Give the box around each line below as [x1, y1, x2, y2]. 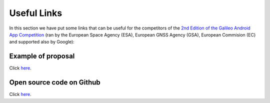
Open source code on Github [9, 78, 101, 87]
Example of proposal [9, 52, 75, 60]
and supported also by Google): [9, 39, 74, 45]
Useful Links [9, 7, 62, 18]
